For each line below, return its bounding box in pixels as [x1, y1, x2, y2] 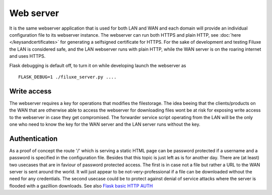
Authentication [9, 134, 58, 143]
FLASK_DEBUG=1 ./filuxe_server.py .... [18, 74, 117, 80]
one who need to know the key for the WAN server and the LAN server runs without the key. [9, 121, 200, 127]
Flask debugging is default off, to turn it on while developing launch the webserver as [9, 62, 186, 68]
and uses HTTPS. [9, 53, 46, 59]
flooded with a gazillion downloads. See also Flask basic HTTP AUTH [9, 182, 153, 188]
